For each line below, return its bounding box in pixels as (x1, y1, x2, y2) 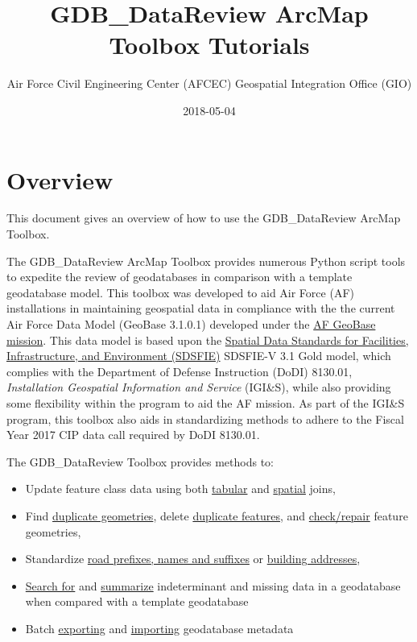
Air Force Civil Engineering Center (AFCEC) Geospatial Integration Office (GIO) (6, 75, 412, 92)
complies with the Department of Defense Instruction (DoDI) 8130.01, (6, 362, 353, 379)
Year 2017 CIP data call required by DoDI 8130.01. (6, 426, 260, 443)
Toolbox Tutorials (109, 28, 310, 61)
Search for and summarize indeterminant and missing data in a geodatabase (25, 577, 401, 594)
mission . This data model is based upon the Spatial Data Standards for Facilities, (6, 331, 409, 348)
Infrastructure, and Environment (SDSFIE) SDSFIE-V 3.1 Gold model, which (6, 347, 391, 364)
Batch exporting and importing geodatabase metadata (25, 619, 294, 636)
